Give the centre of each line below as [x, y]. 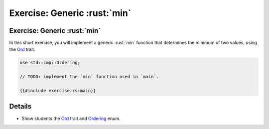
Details [20, 106]
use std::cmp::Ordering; [50, 63]
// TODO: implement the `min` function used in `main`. [89, 77]
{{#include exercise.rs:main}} [58, 90]
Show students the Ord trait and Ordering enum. [71, 118]
